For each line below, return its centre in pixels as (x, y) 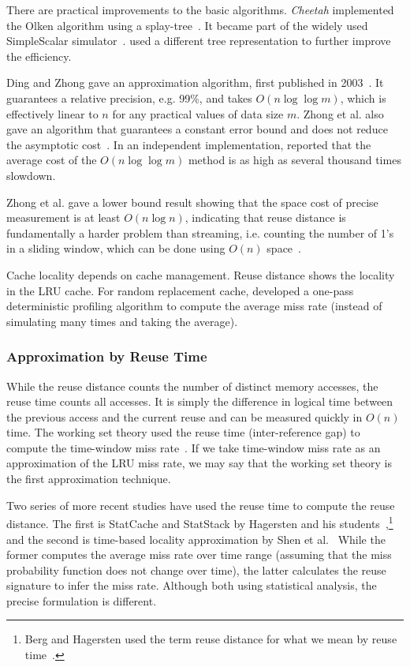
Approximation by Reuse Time (107, 356)
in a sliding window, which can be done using (116, 248)
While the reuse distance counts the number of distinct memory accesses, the (192, 386)
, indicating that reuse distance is (265, 217)
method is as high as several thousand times (294, 160)
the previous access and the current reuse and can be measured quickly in (184, 416)
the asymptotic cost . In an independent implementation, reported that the (189, 144)
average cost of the (52, 160)
